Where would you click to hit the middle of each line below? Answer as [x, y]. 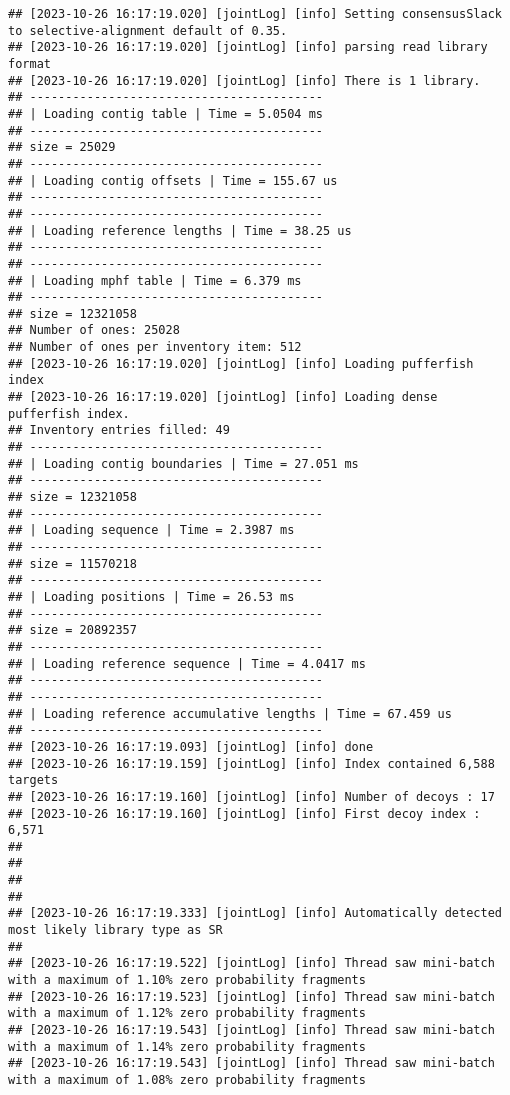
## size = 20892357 [72, 630]
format [29, 63]
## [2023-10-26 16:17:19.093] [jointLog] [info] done [191, 746]
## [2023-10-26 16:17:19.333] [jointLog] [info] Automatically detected [255, 913]
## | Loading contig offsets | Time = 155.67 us [173, 180]
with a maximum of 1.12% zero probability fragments [187, 1013]
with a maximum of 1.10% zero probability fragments [187, 980]
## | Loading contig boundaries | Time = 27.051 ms [183, 463]
